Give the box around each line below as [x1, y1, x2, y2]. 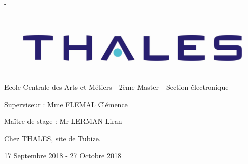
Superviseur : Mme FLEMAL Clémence [4, 99, 128, 109]
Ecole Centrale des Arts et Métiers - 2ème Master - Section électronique [4, 82, 229, 92]
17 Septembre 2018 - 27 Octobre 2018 [4, 150, 121, 160]
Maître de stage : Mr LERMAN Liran [4, 116, 122, 126]
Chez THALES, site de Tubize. [4, 133, 101, 143]
